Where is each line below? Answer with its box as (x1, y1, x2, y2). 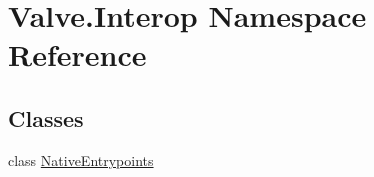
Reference (8, 34, 147, 75)
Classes (8, 102, 84, 133)
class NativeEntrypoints (8, 149, 154, 170)
